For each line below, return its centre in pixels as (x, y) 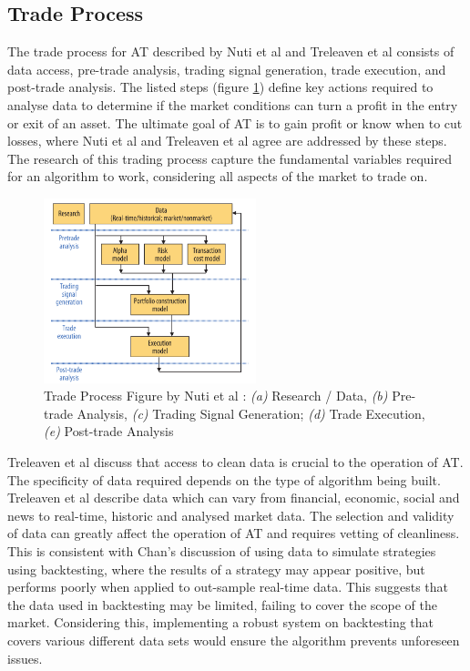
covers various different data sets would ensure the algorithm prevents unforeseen (234, 640)
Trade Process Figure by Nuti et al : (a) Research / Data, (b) (216, 396)
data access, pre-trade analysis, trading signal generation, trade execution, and (227, 69)
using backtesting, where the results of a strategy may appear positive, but (216, 569)
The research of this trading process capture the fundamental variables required (230, 158)
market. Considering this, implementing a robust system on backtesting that (221, 622)
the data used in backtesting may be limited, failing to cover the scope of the (222, 604)
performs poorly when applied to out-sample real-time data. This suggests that (228, 587)
